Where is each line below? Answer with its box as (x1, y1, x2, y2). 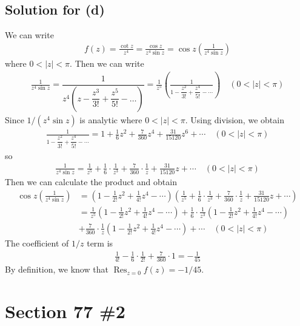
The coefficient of (5, 236, 69, 249)
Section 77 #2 (5, 299, 125, 324)
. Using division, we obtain (185, 113, 284, 126)
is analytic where (79, 113, 142, 126)
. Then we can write (70, 56, 144, 69)
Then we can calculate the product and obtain (5, 175, 177, 188)
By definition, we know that (5, 263, 108, 276)
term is (87, 236, 113, 249)
